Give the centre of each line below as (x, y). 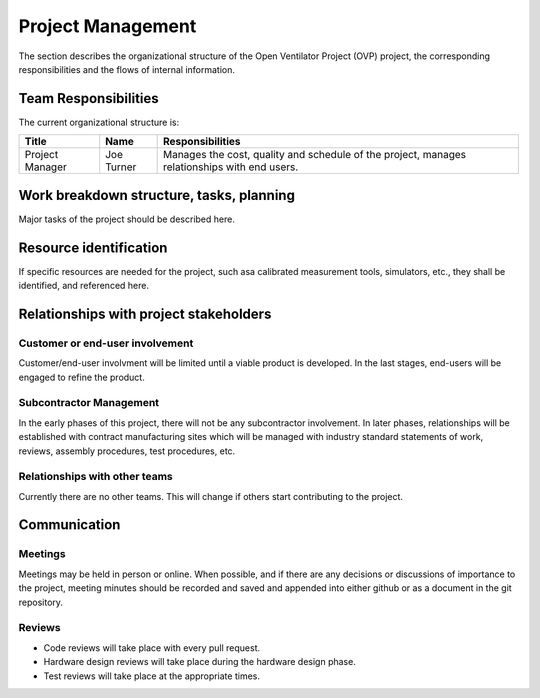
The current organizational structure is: (99, 122)
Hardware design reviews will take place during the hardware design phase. (200, 662)
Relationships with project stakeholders (145, 313)
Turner (121, 167)
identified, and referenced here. (84, 286)
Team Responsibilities (88, 98)
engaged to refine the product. (81, 377)
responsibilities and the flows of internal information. (126, 69)
